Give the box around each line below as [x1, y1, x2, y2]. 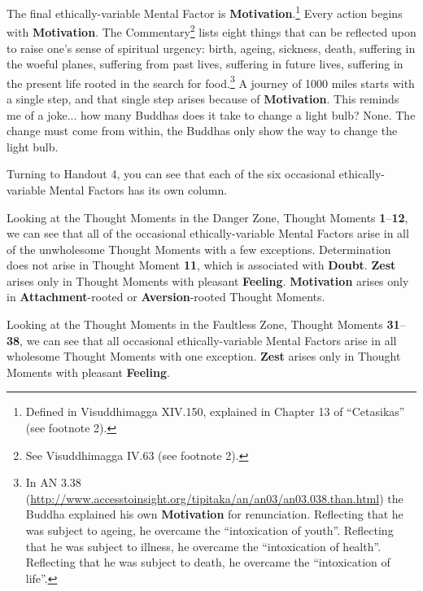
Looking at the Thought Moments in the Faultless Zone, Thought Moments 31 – [7, 316, 406, 333]
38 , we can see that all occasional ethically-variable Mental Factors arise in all [7, 331, 397, 348]
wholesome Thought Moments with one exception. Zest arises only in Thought [7, 348, 401, 365]
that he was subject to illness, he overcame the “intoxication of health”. [25, 537, 382, 554]
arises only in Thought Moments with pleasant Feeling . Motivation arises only [7, 272, 409, 289]
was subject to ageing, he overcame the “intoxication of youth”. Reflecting [25, 522, 394, 538]
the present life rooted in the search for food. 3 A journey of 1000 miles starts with [7, 72, 415, 91]
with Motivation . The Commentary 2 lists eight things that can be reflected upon [7, 21, 416, 40]
